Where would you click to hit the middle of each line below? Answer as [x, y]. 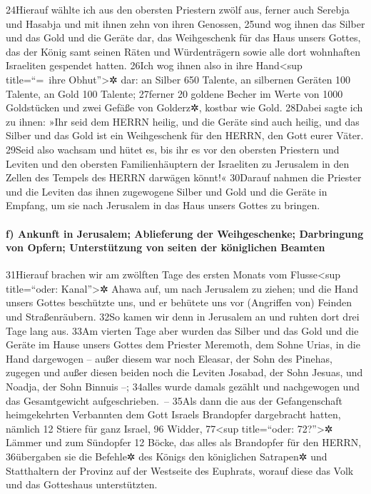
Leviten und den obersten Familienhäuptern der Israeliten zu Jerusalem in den [178, 163]
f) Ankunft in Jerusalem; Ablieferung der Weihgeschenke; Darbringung [185, 233]
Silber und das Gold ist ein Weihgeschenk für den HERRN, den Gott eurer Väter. [185, 135]
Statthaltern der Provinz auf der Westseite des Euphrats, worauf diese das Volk [180, 470]
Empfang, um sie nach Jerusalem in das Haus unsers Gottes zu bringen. [163, 205]
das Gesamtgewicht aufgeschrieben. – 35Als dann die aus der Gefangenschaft [174, 400]
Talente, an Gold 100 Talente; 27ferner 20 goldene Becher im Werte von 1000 [174, 93]
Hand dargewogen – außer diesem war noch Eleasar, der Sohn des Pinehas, [169, 358]
